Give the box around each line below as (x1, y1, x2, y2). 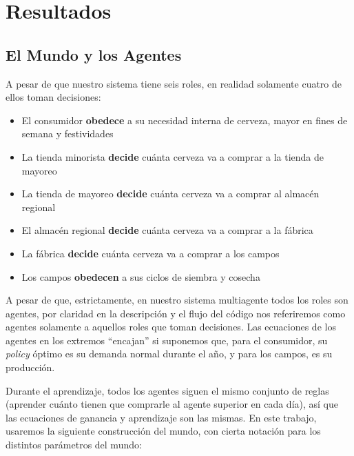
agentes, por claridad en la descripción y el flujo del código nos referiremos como (6, 306, 346, 320)
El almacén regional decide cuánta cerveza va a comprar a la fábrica (21, 223, 313, 237)
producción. (6, 360, 55, 375)
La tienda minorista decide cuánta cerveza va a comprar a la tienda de (21, 149, 324, 163)
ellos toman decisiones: (6, 90, 101, 104)
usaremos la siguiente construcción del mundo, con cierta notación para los (6, 424, 321, 438)
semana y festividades (21, 126, 114, 141)
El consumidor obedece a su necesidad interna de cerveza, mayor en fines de (21, 112, 348, 127)
